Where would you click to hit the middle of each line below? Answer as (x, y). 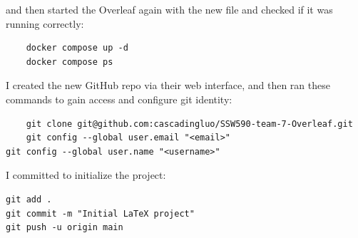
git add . (29, 199)
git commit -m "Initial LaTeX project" (100, 213)
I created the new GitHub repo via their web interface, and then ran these (168, 85)
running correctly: (45, 23)
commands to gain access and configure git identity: (119, 99)
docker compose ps (70, 62)
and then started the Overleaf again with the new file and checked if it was (169, 9)
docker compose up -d (77, 48)
